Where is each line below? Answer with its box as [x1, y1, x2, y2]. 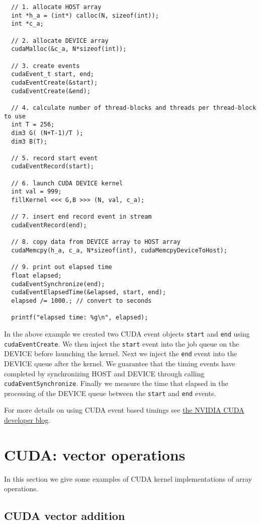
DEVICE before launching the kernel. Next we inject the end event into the [4, 348, 237, 359]
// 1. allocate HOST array [11, 4, 102, 11]
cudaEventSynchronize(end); [11, 280, 105, 288]
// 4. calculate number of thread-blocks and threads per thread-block [11, 104, 256, 111]
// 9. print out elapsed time [11, 264, 112, 271]
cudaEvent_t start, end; [11, 71, 94, 78]
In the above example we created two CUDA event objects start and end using [4, 328, 250, 339]
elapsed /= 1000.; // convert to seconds [11, 297, 152, 304]
